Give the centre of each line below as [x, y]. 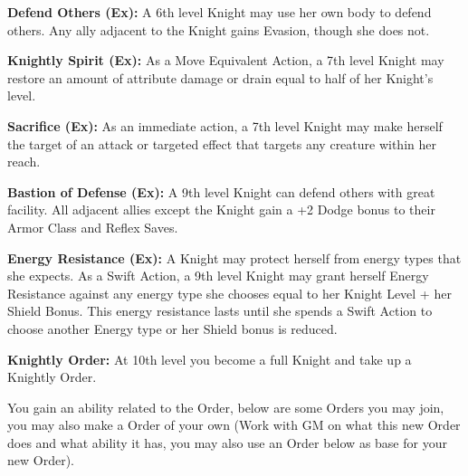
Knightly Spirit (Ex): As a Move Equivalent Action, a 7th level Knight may [226, 60]
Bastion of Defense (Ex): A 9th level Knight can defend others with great [221, 191]
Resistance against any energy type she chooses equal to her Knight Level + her [229, 293]
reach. [24, 162]
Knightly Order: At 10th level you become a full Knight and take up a [210, 359]
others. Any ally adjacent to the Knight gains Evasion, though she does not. [219, 29]
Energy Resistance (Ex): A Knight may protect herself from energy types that [234, 257]
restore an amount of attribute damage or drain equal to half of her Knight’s [220, 77]
